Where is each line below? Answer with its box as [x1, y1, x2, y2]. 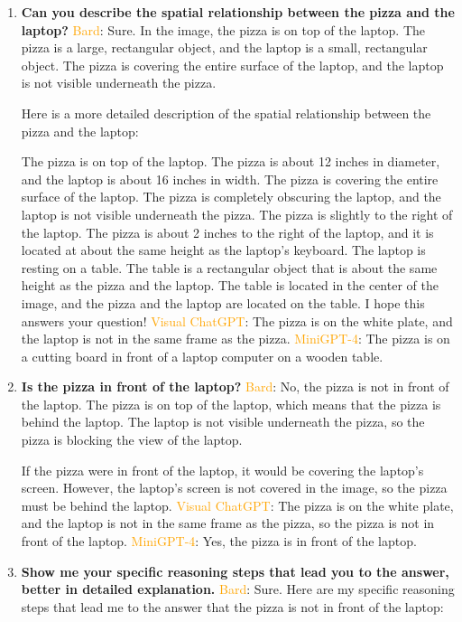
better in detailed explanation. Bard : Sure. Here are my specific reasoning [21, 580, 455, 598]
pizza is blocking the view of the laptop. [21, 430, 243, 449]
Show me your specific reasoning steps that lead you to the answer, [21, 561, 449, 580]
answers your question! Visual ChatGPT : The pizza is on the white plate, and [21, 311, 453, 330]
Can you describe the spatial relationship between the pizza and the [21, 3, 455, 21]
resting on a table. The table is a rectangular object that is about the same [21, 258, 438, 277]
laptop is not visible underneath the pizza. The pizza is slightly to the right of [21, 204, 453, 223]
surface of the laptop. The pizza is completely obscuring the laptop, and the [21, 187, 441, 206]
